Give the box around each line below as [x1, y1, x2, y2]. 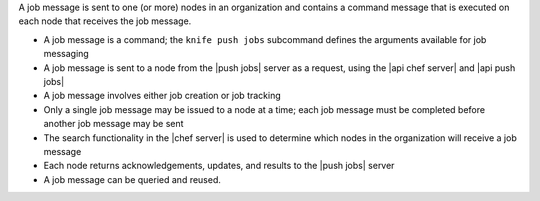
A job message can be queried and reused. [43, 173, 222, 185]
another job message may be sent [43, 118, 184, 130]
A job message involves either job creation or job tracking [43, 90, 282, 102]
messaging [43, 48, 89, 60]
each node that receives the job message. [18, 15, 192, 27]
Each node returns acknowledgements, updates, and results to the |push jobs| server [43, 160, 395, 172]
